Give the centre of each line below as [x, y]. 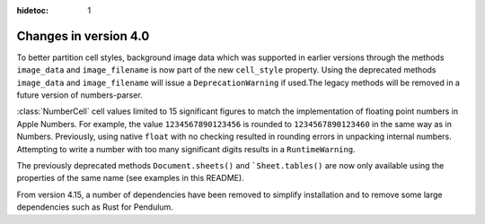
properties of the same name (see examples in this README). [130, 178]
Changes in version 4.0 [83, 36]
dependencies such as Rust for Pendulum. [95, 207]
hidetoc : [33, 10]
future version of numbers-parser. [79, 95]
